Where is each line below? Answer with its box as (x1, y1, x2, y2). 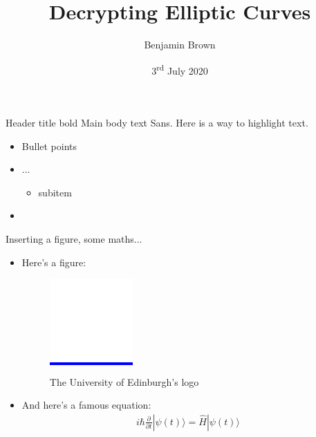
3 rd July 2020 (151, 61, 208, 77)
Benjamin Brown (144, 37, 216, 52)
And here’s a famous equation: (21, 398, 151, 412)
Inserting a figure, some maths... (6, 231, 142, 245)
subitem (38, 185, 72, 199)
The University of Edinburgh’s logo (49, 374, 199, 389)
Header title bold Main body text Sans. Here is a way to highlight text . (6, 115, 308, 129)
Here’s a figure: (21, 254, 86, 269)
